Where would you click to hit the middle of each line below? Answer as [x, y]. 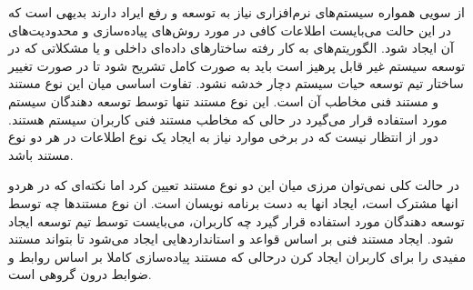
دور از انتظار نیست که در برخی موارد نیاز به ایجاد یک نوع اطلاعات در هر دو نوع [223, 137]
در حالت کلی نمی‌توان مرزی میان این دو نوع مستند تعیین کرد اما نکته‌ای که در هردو [234, 185]
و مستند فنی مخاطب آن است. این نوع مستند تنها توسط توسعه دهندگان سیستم [224, 100]
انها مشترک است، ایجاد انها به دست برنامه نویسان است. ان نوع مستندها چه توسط [233, 202]
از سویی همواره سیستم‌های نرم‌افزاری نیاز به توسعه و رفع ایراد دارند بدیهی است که [236, 12]
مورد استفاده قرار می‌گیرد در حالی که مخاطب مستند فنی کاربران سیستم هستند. [228, 119]
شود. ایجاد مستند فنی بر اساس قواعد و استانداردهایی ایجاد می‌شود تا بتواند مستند [231, 239]
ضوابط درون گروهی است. [80, 274]
